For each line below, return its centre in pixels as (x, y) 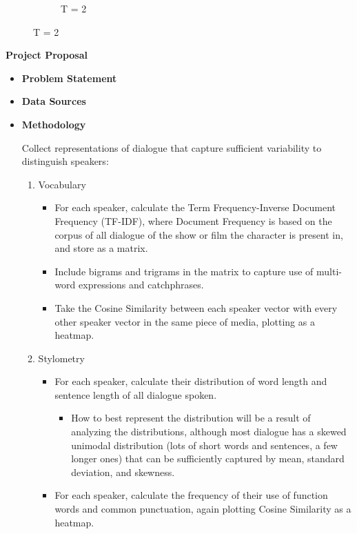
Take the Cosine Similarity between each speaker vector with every (196, 307)
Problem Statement (69, 78)
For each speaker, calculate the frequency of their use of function (191, 495)
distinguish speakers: (65, 161)
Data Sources (54, 101)
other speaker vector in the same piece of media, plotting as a (185, 321)
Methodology (54, 124)
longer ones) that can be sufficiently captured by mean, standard (208, 458)
